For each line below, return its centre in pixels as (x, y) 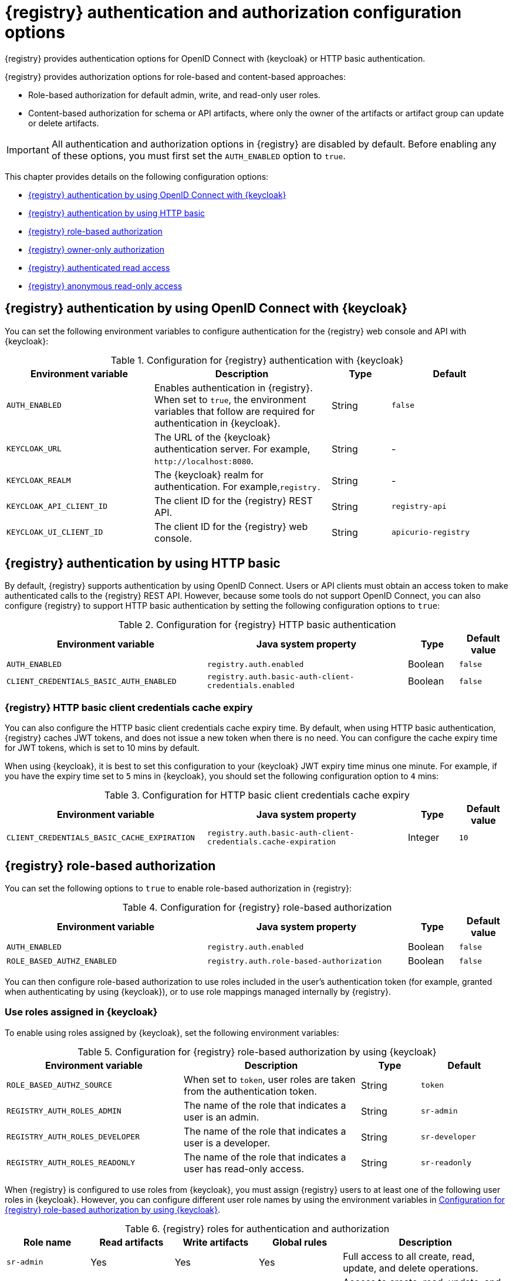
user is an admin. (222, 1117)
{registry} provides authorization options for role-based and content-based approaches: (176, 76)
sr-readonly (446, 1163)
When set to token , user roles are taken (270, 1079)
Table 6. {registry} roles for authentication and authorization (257, 1228)
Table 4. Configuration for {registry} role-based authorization (257, 908)
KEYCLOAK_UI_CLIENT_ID (55, 532)
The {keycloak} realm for (209, 474)
